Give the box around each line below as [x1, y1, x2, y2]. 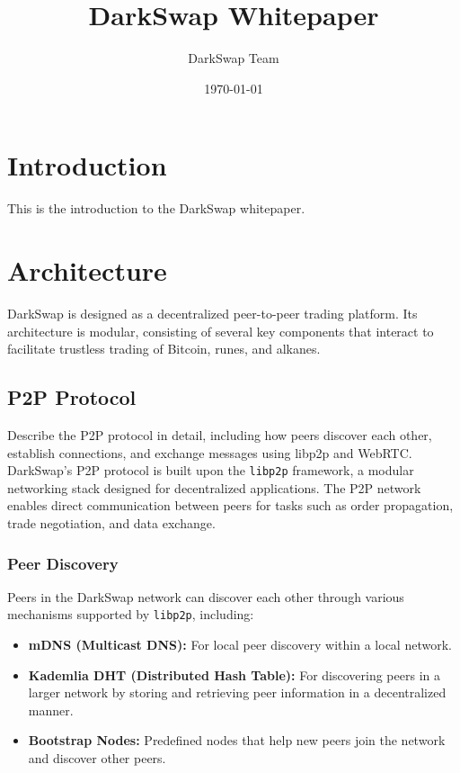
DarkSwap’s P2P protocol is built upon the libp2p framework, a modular [7, 461, 414, 480]
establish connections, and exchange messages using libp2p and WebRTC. [7, 443, 412, 462]
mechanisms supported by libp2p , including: [7, 605, 254, 624]
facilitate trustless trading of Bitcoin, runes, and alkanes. [7, 339, 321, 358]
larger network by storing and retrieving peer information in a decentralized [28, 683, 447, 702]
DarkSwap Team [188, 49, 279, 67]
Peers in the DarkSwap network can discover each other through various [7, 587, 404, 606]
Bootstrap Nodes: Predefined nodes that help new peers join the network [28, 731, 446, 750]
